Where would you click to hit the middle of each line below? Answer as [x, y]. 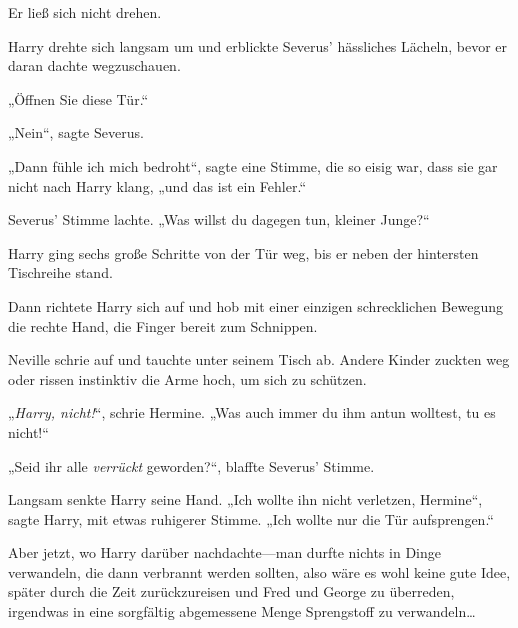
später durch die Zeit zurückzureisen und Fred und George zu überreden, [231, 591]
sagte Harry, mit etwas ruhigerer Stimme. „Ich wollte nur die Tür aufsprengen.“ [251, 518]
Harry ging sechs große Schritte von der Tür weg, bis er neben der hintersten [243, 252]
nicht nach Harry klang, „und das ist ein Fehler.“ [157, 185]
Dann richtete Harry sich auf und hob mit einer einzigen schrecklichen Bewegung [255, 305]
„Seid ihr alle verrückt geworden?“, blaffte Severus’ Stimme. [191, 465]
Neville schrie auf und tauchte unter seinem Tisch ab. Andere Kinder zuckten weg [259, 359]
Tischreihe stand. [60, 272]
